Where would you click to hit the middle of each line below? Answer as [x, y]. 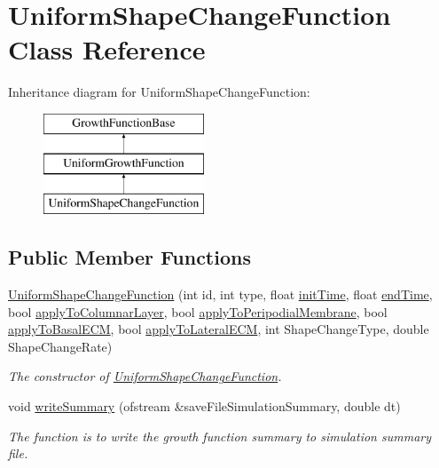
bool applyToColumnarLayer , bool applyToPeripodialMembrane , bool [198, 311]
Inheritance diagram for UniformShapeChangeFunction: [159, 92]
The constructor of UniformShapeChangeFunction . [145, 376]
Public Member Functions [129, 257]
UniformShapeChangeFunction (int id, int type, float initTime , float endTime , [220, 294]
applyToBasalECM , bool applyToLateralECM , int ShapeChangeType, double [219, 329]
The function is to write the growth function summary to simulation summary [220, 436]
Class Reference [107, 49]
